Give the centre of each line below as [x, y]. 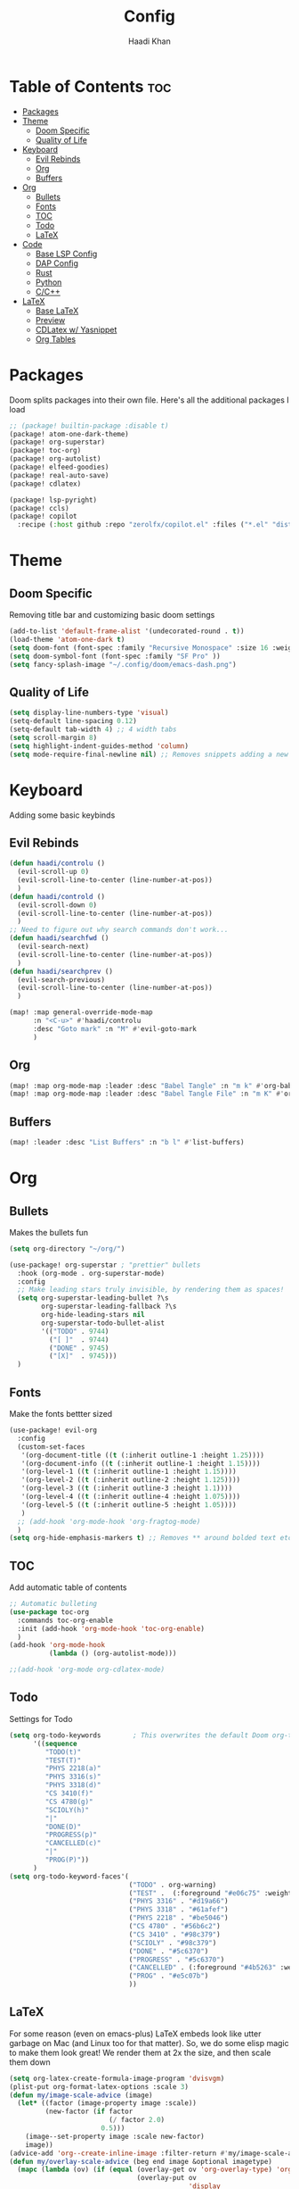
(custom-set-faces [52, 1447]
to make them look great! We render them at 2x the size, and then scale [140, 2052]
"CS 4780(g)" [69, 1802]
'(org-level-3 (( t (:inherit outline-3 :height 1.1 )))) [127, 1488]
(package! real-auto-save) [59, 475]
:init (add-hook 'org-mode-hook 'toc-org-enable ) [111, 1628]
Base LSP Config [66, 254]
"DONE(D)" [63, 1827]
